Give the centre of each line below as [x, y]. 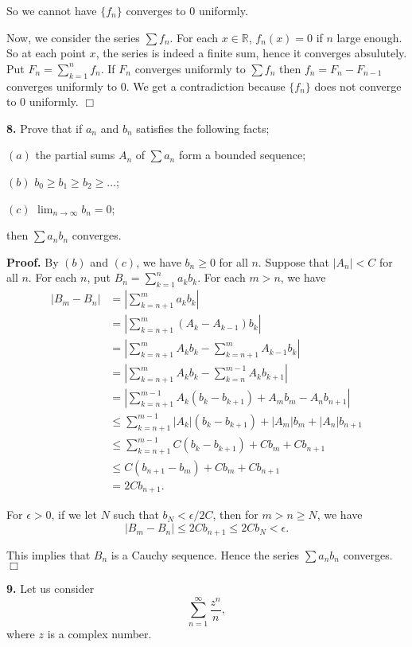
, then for [235, 514]
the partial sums [75, 155]
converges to [156, 10]
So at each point [46, 53]
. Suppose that [294, 261]
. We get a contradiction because [206, 86]
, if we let [74, 514]
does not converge [358, 86]
